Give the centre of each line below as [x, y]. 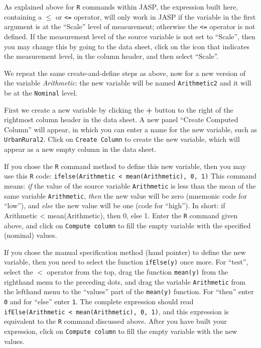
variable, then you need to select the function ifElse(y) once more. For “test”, [126, 262]
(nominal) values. [31, 235]
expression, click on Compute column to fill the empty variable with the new [121, 331]
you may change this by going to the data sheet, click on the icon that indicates [127, 46]
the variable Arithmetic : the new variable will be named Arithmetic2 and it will [128, 83]
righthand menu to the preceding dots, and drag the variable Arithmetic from [125, 281]
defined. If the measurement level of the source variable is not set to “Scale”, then [130, 36]
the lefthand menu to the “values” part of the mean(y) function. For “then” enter [129, 291]
